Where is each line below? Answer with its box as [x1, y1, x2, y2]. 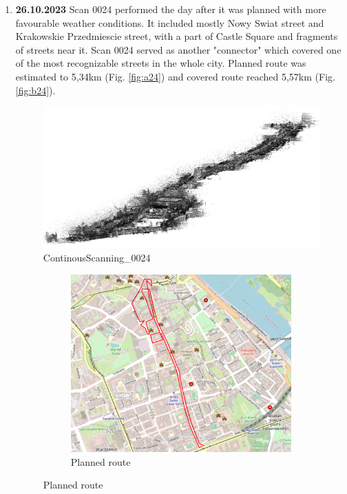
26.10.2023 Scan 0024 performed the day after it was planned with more [15, 2, 326, 16]
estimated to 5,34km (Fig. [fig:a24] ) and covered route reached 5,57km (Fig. [15, 69, 335, 83]
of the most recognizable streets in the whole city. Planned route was [15, 56, 306, 70]
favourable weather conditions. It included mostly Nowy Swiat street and [15, 15, 324, 30]
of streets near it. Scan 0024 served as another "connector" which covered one [15, 42, 341, 56]
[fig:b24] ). [15, 83, 56, 97]
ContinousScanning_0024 [43, 250, 151, 264]
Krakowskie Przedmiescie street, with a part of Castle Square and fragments [15, 29, 338, 43]
